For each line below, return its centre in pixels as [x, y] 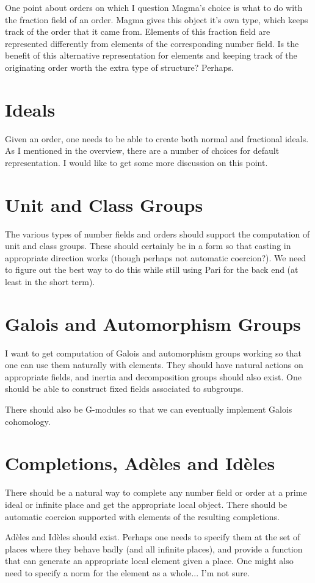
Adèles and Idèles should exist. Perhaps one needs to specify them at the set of [153, 537]
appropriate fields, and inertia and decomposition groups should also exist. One [154, 376]
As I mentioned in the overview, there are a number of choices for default [142, 150]
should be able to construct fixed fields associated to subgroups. [124, 389]
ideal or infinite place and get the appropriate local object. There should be [146, 504]
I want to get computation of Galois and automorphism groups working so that [153, 353]
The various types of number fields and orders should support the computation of [157, 234]
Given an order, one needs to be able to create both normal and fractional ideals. [157, 138]
